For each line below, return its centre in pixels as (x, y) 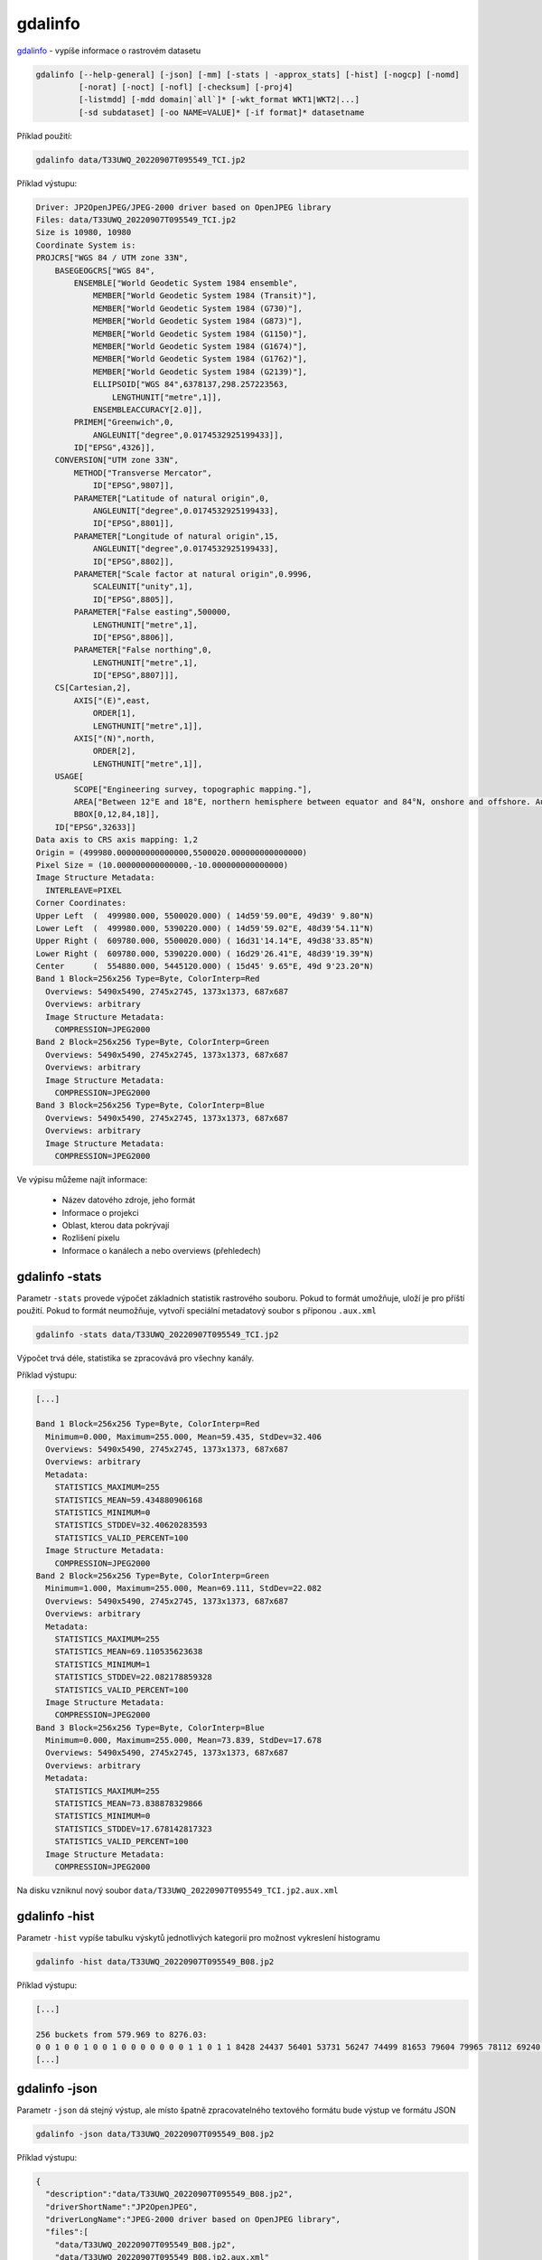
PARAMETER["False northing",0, (143, 650)
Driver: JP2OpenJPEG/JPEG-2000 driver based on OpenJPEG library (183, 207)
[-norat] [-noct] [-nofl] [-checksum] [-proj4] (186, 87)
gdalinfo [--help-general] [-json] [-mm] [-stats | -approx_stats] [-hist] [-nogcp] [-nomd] (248, 74)
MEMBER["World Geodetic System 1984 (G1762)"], (200, 359)
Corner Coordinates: (81, 903)
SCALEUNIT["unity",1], (143, 587)
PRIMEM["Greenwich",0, (124, 422)
